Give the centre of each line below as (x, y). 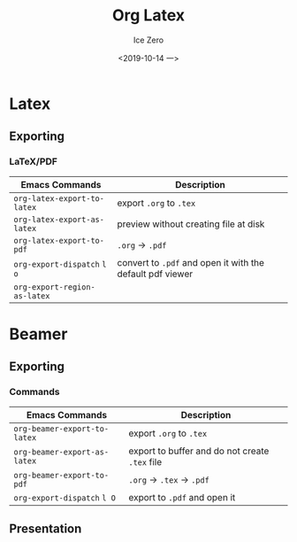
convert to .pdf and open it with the (191, 262)
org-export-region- (54, 287)
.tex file (145, 461)
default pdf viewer (155, 274)
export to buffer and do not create (198, 451)
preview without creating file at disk (191, 224)
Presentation (46, 528)
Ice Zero (148, 40)
